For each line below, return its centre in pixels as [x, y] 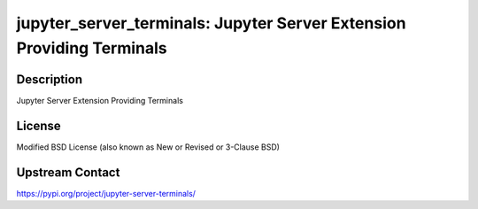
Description [50, 79]
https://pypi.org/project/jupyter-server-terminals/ [106, 193]
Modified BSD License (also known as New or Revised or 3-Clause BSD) [148, 147]
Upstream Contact [68, 172]
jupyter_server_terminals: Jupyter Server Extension [211, 23]
